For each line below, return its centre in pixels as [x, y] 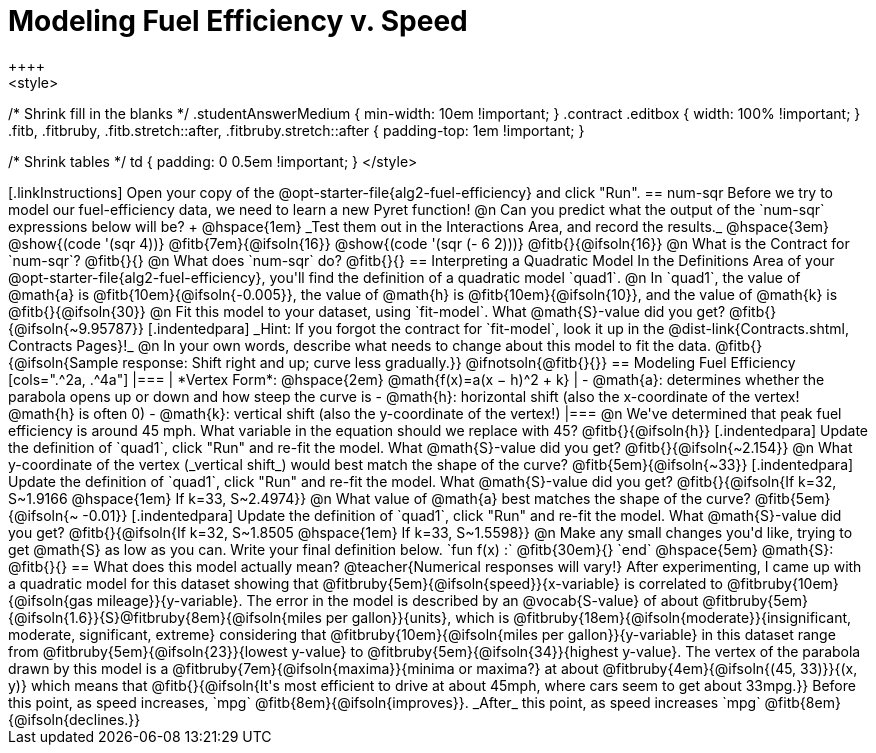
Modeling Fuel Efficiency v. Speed [238, 21]
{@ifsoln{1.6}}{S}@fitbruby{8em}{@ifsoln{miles [165, 617]
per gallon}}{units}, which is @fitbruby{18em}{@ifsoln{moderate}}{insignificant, [588, 617]
